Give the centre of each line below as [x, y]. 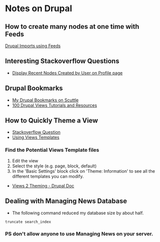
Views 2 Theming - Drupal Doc [43, 185]
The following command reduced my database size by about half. [78, 213]
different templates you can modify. [48, 176]
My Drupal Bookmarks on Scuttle [45, 100]
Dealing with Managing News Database [66, 201]
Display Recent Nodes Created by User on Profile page [67, 73]
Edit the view [25, 161]
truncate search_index [28, 222]
